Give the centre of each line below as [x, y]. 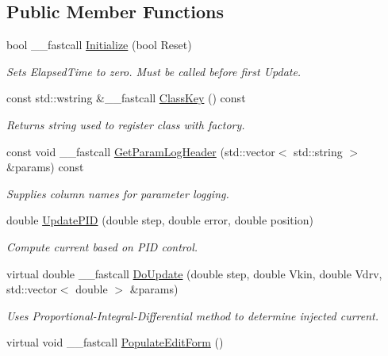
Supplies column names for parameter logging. [118, 193]
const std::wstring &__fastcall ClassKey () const [126, 98]
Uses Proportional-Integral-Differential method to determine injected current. [193, 315]
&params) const [45, 167]
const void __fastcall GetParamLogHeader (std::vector [141, 151]
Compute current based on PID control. [102, 246]
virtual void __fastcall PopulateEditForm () [115, 342]
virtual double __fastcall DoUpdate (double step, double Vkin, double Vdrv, [194, 273]
